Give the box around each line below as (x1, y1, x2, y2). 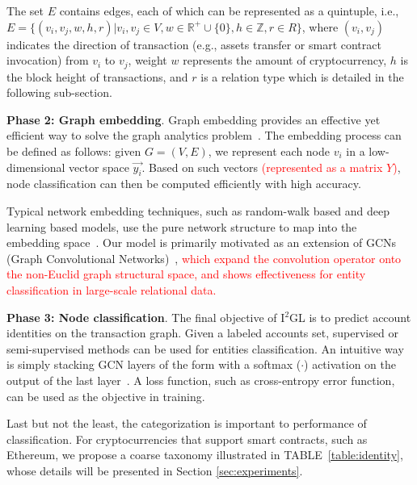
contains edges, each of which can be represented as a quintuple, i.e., (59, 2, 399, 19)
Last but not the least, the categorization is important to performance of (6, 415, 367, 432)
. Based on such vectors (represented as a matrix (141, 158, 383, 175)
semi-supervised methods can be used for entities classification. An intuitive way (6, 340, 404, 357)
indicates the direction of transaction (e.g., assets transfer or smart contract (6, 36, 381, 52)
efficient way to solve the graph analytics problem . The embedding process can (6, 127, 402, 144)
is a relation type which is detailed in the (200, 68, 404, 85)
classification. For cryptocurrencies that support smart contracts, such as (6, 430, 368, 447)
